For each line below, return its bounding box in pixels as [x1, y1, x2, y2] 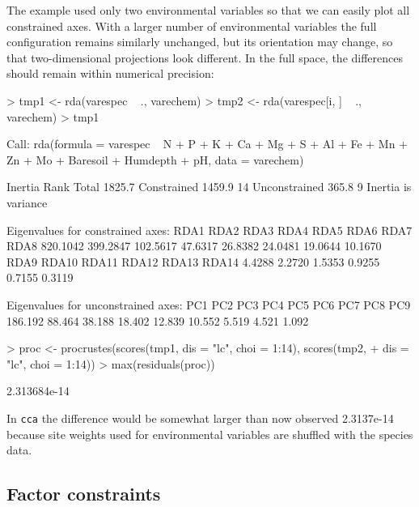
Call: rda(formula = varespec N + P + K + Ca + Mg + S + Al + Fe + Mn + [6, 135, 408, 152]
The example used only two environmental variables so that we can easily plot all [6, 2, 410, 18]
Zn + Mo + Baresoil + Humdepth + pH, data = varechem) [6, 151, 304, 168]
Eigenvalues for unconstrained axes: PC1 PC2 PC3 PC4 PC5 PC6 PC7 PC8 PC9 [6, 296, 411, 313]
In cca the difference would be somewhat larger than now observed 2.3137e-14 [6, 409, 394, 426]
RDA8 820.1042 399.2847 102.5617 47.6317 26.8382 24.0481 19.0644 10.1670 [6, 237, 382, 254]
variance [6, 194, 48, 211]
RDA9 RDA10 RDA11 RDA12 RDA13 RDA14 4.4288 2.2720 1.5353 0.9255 [6, 253, 380, 270]
